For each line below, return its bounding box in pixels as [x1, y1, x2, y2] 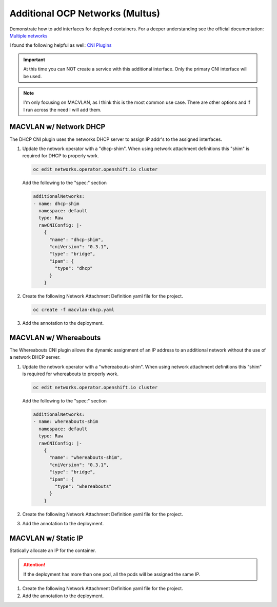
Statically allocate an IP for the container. [9, 547, 96, 554]
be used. [23, 73, 42, 79]
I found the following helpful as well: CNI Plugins [9, 42, 112, 48]
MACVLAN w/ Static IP [9, 534, 84, 542]
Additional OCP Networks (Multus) [9, 8, 160, 19]
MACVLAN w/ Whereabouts [9, 333, 101, 342]
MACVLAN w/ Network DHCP [9, 122, 106, 131]
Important [23, 57, 46, 63]
